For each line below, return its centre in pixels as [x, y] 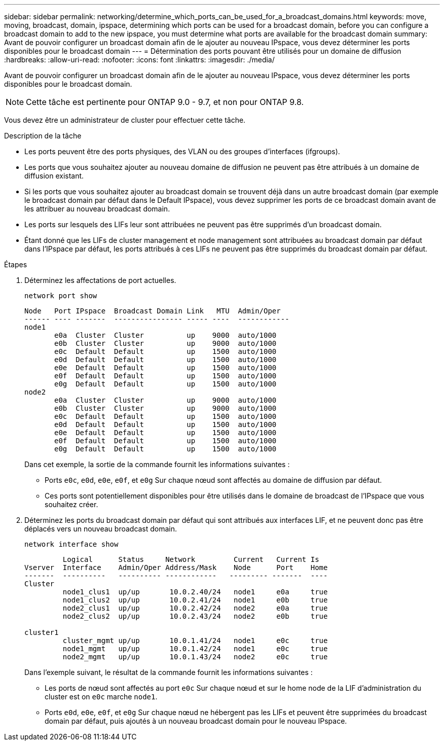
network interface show [71, 544]
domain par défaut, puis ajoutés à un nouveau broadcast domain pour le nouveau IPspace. [196, 721]
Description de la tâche [43, 136]
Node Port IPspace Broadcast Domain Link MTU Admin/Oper [153, 311]
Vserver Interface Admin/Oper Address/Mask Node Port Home [176, 567]
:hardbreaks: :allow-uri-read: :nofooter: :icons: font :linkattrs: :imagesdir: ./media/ [139, 60]
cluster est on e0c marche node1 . [101, 697]
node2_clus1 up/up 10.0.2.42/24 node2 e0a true [195, 608]
